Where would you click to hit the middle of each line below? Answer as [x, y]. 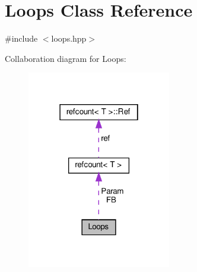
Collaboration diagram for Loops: [66, 58]
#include [21, 38]
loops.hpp [69, 38]
